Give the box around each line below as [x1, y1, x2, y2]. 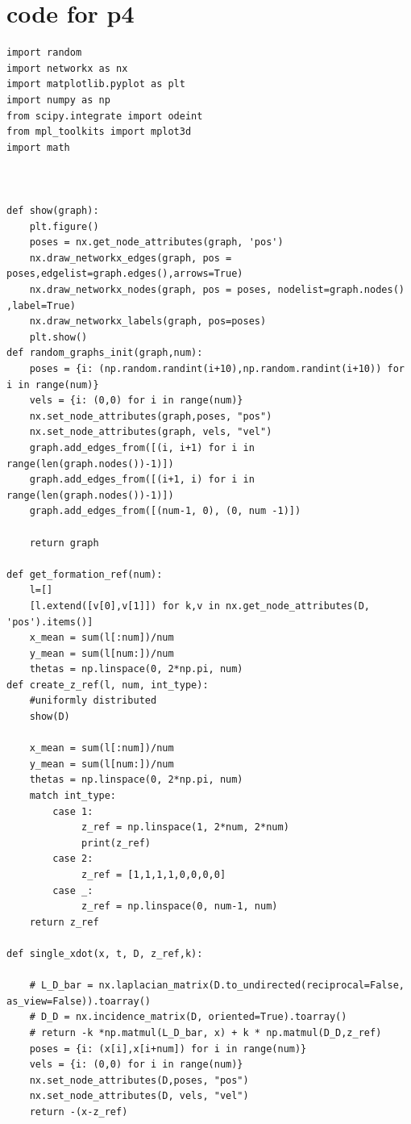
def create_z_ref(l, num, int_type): [6, 679, 209, 691]
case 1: [52, 805, 93, 817]
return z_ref [29, 916, 99, 928]
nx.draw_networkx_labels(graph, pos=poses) [29, 315, 267, 328]
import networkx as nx [6, 62, 128, 74]
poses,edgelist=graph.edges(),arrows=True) [6, 268, 243, 280]
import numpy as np [6, 94, 110, 106]
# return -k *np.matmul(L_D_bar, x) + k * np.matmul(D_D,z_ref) [29, 1026, 382, 1038]
